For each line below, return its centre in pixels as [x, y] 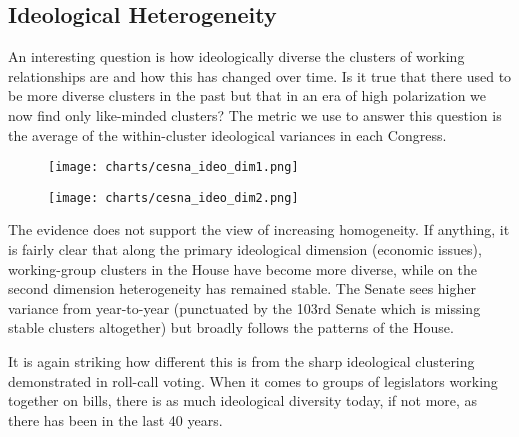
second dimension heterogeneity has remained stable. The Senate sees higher [242, 288]
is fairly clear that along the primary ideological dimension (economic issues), [245, 249]
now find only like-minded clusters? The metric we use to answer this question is [255, 114]
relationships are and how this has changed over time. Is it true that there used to [260, 75]
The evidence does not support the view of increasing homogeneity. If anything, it [259, 229]
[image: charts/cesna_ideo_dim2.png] [173, 197]
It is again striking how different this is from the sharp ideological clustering [241, 361]
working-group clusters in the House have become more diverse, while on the [243, 268]
